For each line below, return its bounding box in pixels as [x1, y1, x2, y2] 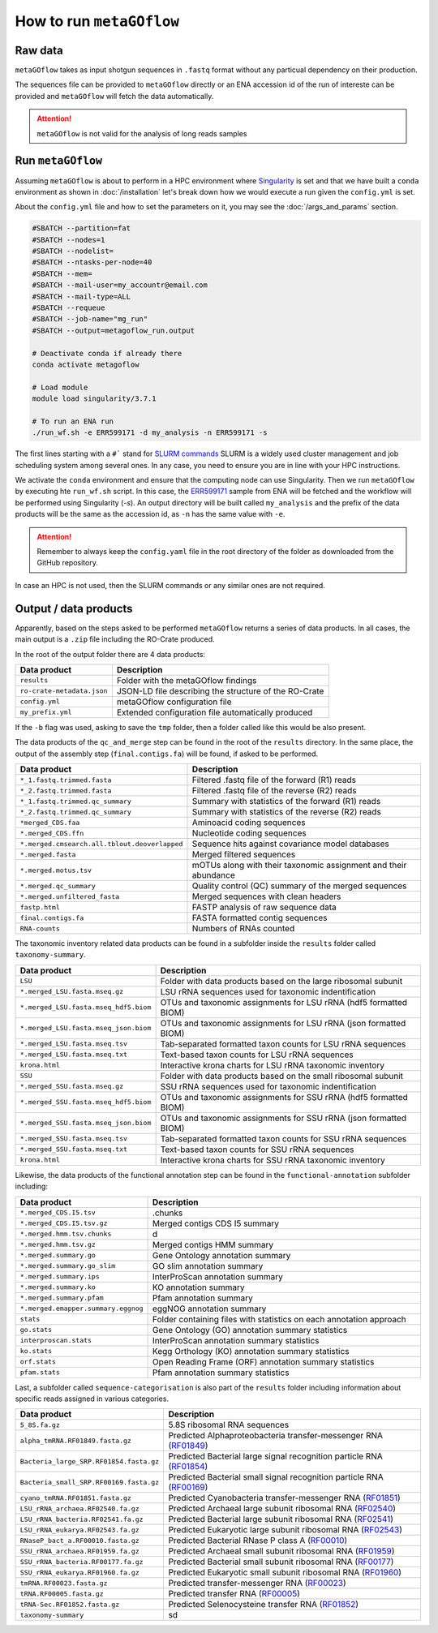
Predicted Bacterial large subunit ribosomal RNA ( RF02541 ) [168, 1514, 393, 1525]
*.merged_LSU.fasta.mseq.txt [19, 1051, 128, 1059]
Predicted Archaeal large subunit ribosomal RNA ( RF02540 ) [168, 1503, 397, 1515]
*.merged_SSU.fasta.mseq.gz [19, 1082, 124, 1091]
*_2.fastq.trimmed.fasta [19, 786, 112, 795]
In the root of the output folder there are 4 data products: [15, 649, 206, 659]
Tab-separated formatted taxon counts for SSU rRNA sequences [160, 1132, 407, 1144]
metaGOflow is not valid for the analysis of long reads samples [36, 128, 247, 138]
